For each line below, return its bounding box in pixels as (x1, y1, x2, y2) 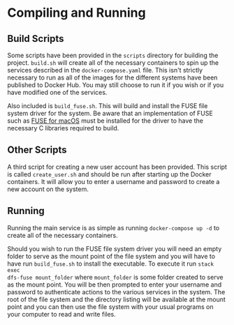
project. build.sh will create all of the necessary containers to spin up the (7, 59, 219, 67)
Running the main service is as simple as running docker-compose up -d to (7, 223, 220, 232)
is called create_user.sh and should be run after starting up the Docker (7, 169, 212, 179)
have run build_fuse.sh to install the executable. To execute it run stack (7, 259, 214, 268)
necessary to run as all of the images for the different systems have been (7, 73, 218, 82)
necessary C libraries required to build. (7, 124, 119, 132)
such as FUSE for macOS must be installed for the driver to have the (7, 116, 204, 125)
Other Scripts (7, 144, 68, 156)
